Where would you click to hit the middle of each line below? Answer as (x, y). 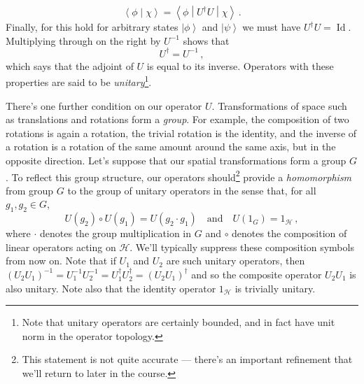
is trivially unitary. (275, 288)
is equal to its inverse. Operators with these (240, 65)
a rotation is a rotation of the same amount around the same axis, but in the (171, 147)
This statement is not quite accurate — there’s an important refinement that (187, 359)
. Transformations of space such (279, 105)
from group (30, 190)
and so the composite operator (257, 274)
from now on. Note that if (61, 261)
